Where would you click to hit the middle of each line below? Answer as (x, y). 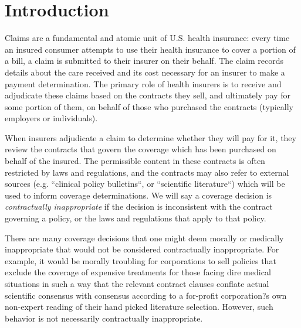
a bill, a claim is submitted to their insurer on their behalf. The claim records (144, 61)
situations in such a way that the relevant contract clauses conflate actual (137, 283)
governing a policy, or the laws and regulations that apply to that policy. (136, 218)
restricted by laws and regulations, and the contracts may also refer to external (147, 172)
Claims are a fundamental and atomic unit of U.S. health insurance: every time (147, 38)
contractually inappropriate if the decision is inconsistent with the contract (139, 206)
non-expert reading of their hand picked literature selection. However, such (139, 307)
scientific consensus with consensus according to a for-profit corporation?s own (146, 295)
